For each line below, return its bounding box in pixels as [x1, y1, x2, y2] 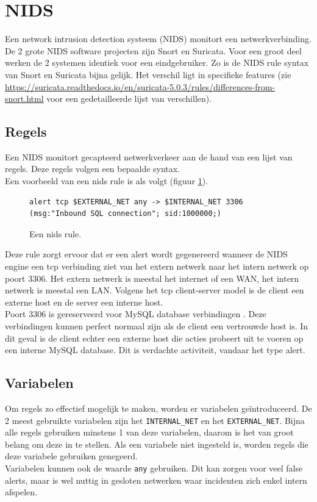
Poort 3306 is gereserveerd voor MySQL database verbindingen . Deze [5, 307, 266, 320]
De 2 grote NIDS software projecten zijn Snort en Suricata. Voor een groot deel [5, 44, 302, 57]
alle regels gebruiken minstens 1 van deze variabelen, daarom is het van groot [5, 426, 294, 439]
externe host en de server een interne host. [5, 295, 163, 308]
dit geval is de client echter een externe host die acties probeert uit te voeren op [5, 331, 304, 344]
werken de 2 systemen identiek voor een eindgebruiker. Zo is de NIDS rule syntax [5, 56, 309, 69]
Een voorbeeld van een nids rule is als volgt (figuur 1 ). [5, 174, 208, 187]
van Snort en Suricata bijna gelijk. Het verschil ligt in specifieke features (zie [5, 68, 291, 81]
